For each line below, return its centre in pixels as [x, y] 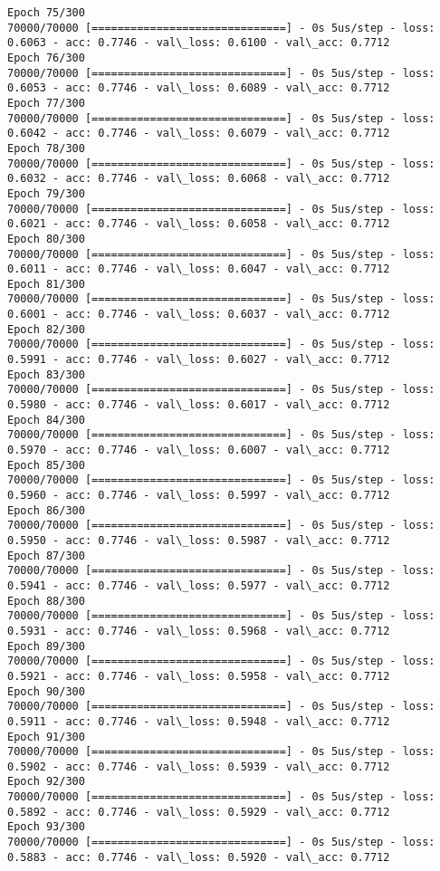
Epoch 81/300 [46, 284]
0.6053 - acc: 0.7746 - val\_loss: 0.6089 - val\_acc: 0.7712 [199, 88]
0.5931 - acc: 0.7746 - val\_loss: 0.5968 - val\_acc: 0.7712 [199, 631]
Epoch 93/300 [46, 827]
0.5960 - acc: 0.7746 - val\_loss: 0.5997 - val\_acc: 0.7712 [199, 495]
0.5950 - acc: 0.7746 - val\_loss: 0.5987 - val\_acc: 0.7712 [199, 540]
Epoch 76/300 [46, 57]
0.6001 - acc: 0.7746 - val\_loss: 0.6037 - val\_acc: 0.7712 [199, 315]
